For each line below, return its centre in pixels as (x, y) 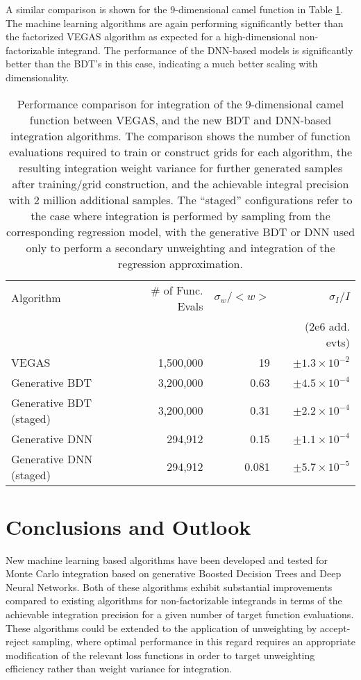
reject (17, 641)
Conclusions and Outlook (128, 526)
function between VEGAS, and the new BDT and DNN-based (180, 119)
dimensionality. (37, 77)
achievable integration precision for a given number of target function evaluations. (180, 614)
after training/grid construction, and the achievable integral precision (180, 183)
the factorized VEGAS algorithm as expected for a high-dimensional (151, 36)
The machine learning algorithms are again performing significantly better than (175, 23)
